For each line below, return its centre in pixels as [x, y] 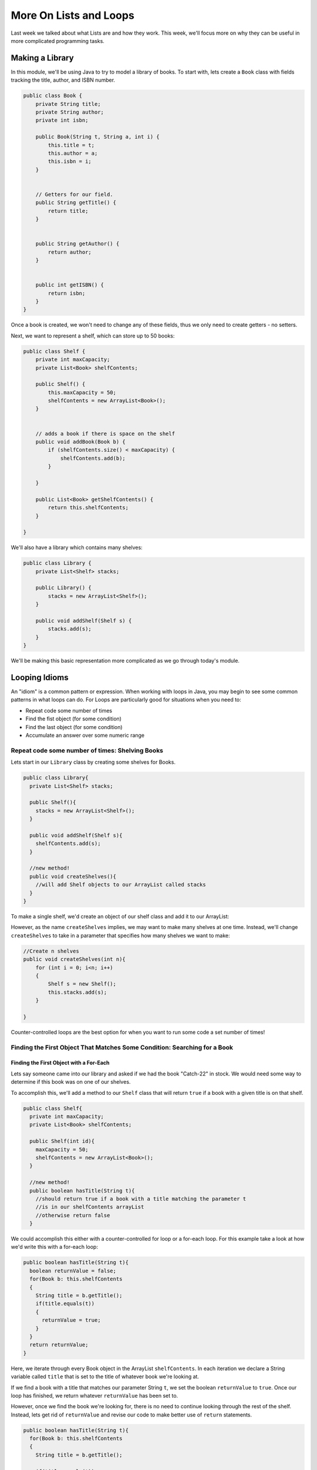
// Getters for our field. [75, 194]
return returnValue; [59, 1345]
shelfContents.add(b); [93, 458]
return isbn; [67, 293]
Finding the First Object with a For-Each [60, 1063]
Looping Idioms [40, 677]
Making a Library [42, 58]
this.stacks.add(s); [77, 992]
